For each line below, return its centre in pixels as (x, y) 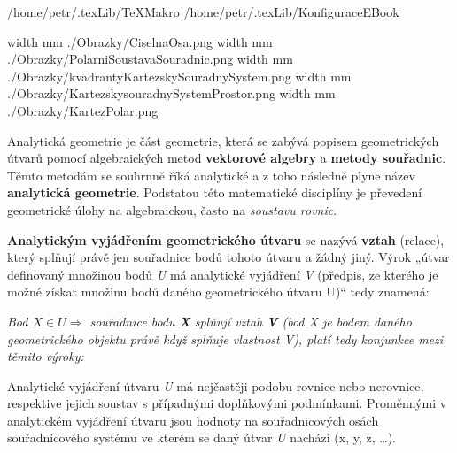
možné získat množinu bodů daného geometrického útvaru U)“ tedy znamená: (218, 292)
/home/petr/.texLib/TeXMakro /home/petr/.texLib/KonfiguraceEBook (203, 12)
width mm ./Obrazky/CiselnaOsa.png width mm (140, 41)
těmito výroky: (46, 356)
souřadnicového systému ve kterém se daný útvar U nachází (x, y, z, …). (202, 438)
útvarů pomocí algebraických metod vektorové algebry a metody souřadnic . (227, 158)
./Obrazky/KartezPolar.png (83, 110)
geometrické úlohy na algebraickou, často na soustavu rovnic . (172, 209)
